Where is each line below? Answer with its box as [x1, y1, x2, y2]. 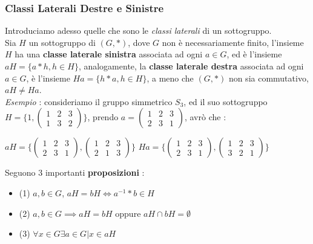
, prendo [87, 111, 119, 123]
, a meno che [147, 71, 194, 84]
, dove [128, 36, 150, 48]
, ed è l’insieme [226, 48, 282, 60]
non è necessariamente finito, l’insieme [162, 36, 304, 48]
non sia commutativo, [228, 71, 309, 84]
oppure [115, 207, 141, 219]
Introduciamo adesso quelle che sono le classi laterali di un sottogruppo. [5, 24, 272, 37]
